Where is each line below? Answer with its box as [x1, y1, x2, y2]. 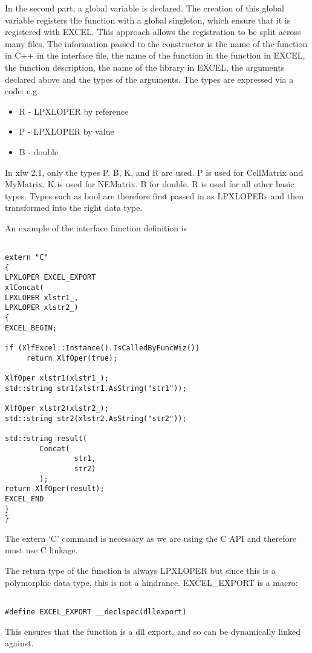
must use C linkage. [5, 544, 78, 556]
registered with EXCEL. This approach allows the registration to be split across [5, 25, 301, 38]
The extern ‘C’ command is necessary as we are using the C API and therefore [5, 532, 297, 544]
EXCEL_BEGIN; [5, 323, 57, 332]
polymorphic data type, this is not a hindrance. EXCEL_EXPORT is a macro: [5, 576, 298, 588]
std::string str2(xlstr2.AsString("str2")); [5, 414, 187, 423]
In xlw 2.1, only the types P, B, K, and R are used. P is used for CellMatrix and [5, 166, 304, 178]
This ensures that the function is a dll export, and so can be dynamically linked [5, 625, 301, 637]
